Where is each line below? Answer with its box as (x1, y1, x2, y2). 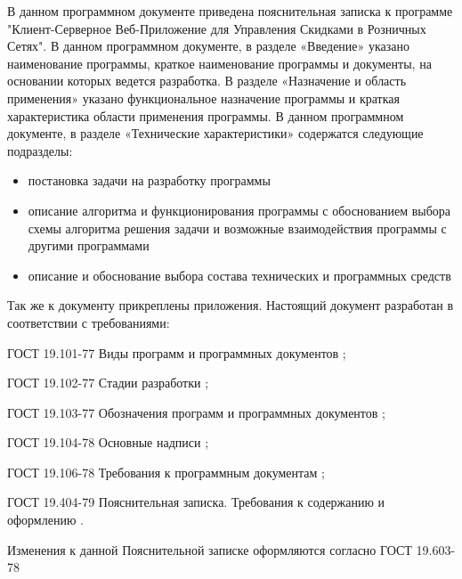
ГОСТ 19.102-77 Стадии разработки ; (7, 373, 209, 392)
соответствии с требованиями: (7, 313, 170, 331)
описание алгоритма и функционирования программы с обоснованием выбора (28, 200, 451, 219)
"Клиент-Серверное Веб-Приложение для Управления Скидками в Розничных (7, 19, 426, 37)
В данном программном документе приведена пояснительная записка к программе (7, 2, 453, 20)
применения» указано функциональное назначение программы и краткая (7, 88, 400, 107)
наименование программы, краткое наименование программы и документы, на (7, 53, 432, 72)
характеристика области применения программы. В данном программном (7, 106, 404, 125)
